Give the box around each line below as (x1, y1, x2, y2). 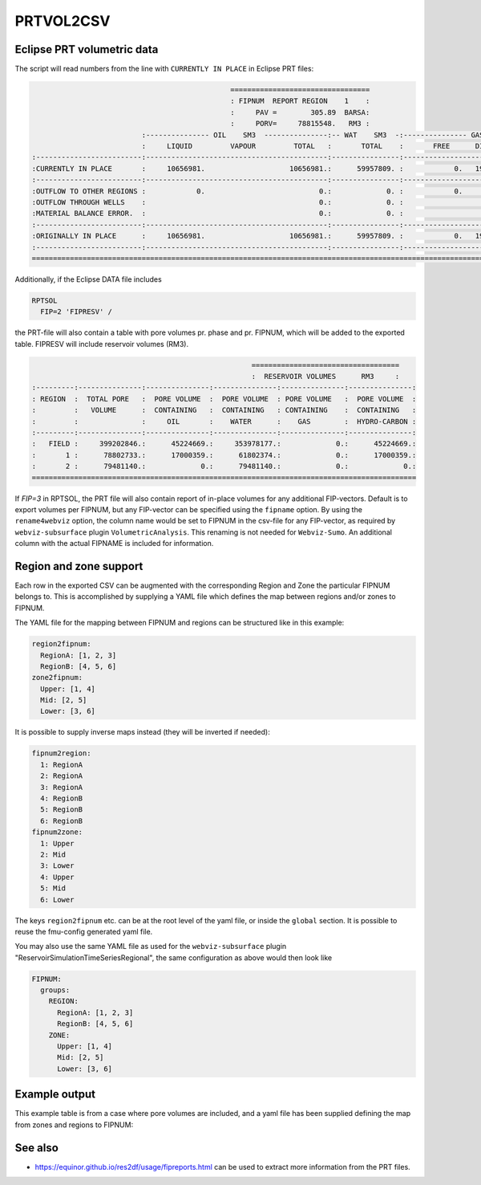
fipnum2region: (31, 749, 91, 758)
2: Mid (40, 849, 67, 859)
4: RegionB (40, 794, 83, 803)
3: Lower (40, 861, 75, 870)
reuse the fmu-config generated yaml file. (14, 926, 153, 936)
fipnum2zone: (31, 828, 83, 837)
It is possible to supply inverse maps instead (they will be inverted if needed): (14, 727, 270, 737)
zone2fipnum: (31, 673, 83, 682)
